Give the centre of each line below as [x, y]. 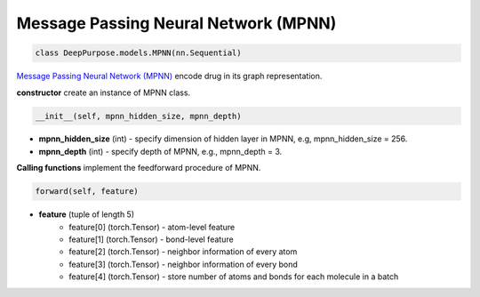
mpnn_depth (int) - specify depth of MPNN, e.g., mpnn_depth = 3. [160, 151]
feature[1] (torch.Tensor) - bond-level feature [152, 239]
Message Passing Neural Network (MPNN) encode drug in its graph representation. [169, 76]
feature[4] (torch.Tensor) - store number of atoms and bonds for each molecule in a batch [234, 277]
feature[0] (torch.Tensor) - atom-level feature [152, 227]
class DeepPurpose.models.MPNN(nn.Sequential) [138, 53]
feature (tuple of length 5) [87, 214]
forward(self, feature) [87, 192]
